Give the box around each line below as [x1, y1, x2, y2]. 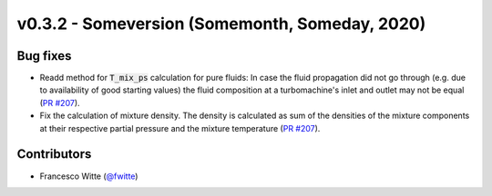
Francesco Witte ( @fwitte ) [39, 171, 138, 181]
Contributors [16, 146, 92, 162]
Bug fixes [16, 48, 72, 64]
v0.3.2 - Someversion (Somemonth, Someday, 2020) [16, 14, 426, 34]
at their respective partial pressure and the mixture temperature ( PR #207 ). [39, 122, 321, 133]
